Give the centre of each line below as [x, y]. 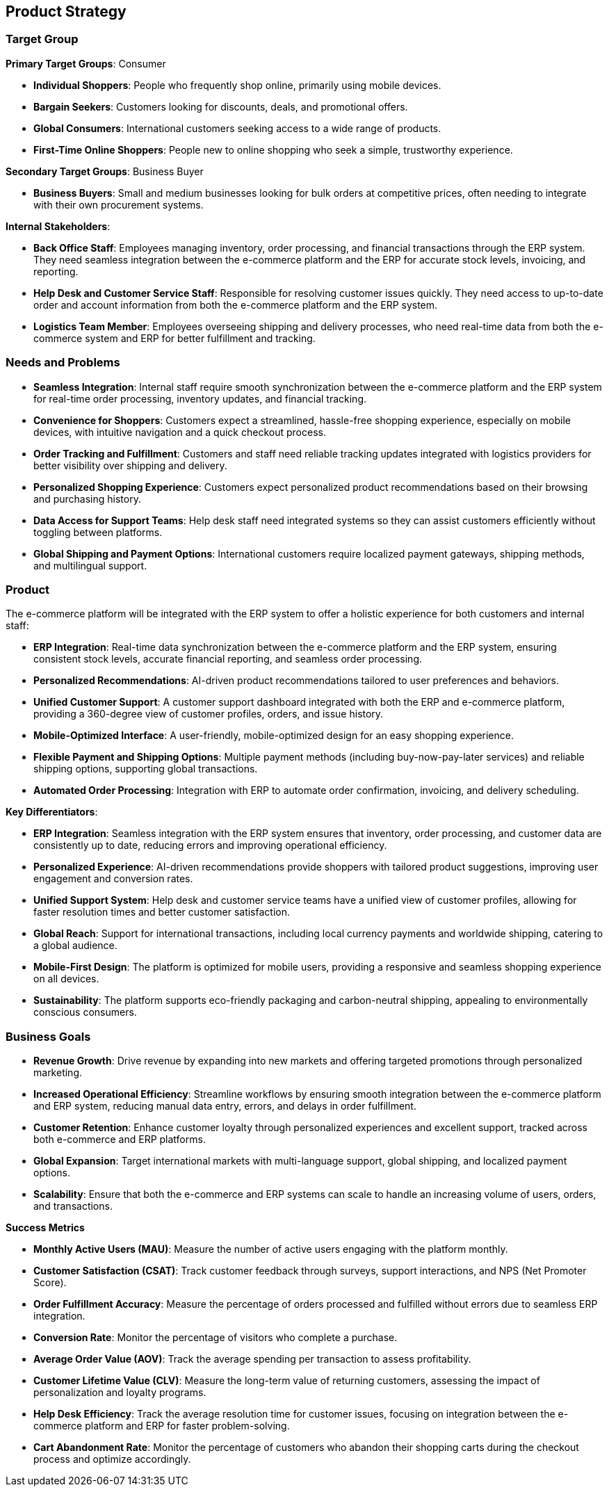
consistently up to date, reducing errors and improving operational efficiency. [210, 845]
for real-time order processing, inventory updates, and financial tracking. [200, 398]
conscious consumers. [85, 1012]
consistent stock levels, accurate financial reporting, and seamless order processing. [228, 659]
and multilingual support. [90, 565]
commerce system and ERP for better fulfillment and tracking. [174, 338]
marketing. [58, 1073]
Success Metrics [45, 1228]
